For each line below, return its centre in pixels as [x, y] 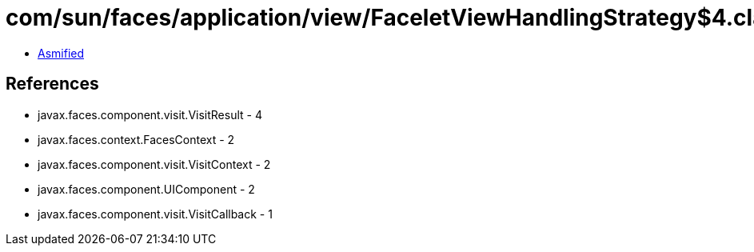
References [52, 84]
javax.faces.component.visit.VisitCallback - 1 [155, 214]
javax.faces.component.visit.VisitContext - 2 [154, 164]
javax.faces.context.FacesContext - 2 [136, 139]
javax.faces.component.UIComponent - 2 [146, 189]
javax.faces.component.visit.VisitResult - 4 [150, 114]
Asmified [61, 53]
